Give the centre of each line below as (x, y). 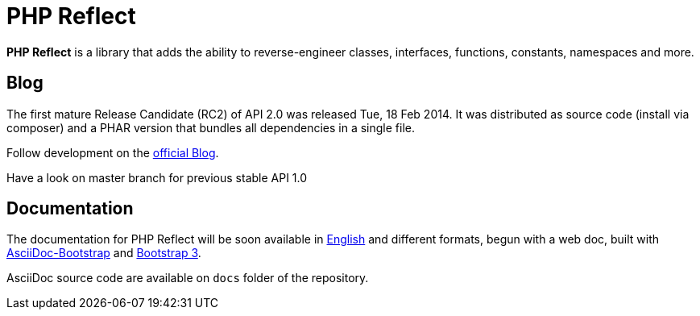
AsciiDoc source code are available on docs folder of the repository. (188, 278)
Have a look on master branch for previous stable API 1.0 (157, 177)
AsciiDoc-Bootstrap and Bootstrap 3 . (104, 253)
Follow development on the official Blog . (113, 152)
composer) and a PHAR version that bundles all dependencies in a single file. (211, 127)
